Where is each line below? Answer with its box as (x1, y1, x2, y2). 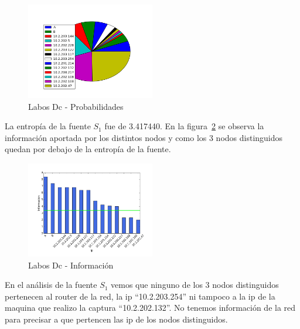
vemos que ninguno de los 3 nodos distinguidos (111, 278, 279, 291)
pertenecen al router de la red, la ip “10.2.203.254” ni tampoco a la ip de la (5, 290, 275, 302)
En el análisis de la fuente (5, 278, 97, 291)
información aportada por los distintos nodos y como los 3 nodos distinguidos (5, 131, 283, 143)
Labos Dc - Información (28, 258, 114, 271)
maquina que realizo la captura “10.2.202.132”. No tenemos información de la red (5, 301, 296, 314)
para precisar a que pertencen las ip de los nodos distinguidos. (5, 313, 228, 325)
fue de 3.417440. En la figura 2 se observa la (104, 120, 264, 132)
